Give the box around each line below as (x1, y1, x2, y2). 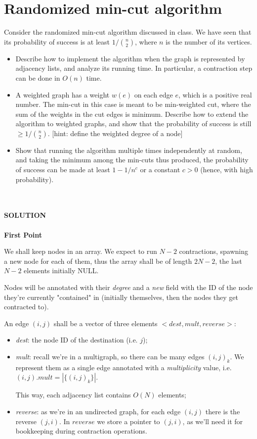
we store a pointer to (97, 416, 160, 426)
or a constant (140, 164, 180, 175)
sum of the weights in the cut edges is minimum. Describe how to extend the (15, 108, 249, 119)
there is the (205, 406, 240, 416)
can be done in (15, 72, 60, 83)
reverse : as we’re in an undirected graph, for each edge (15, 406, 181, 416)
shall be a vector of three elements (53, 318, 158, 328)
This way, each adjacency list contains (15, 390, 131, 400)
